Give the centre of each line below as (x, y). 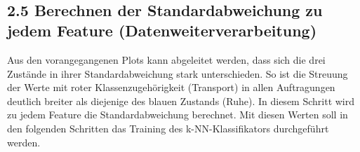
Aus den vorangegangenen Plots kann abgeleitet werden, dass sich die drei (166, 59)
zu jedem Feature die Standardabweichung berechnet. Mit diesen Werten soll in (178, 115)
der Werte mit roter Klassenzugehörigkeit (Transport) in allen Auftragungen (171, 87)
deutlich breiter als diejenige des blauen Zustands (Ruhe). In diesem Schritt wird (181, 101)
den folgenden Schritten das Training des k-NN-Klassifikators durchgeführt (168, 128)
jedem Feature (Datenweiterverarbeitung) (162, 30)
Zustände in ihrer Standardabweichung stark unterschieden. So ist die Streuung (178, 73)
